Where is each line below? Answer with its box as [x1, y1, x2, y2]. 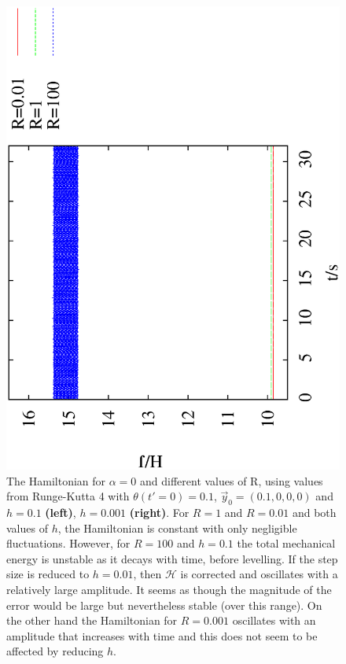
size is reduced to [6, 566, 90, 582]
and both [292, 504, 337, 521]
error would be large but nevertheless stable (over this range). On [6, 596, 322, 613]
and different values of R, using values [140, 472, 323, 489]
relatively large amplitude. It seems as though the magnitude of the [6, 581, 332, 598]
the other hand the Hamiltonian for [6, 612, 178, 629]
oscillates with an [232, 612, 316, 629]
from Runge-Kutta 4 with [6, 488, 130, 504]
